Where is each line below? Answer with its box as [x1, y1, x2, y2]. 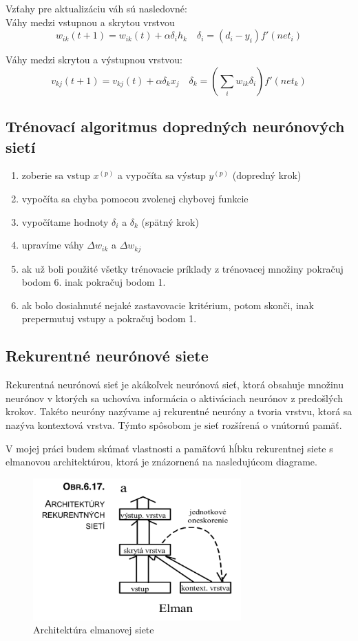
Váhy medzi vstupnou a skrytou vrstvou [6, 14, 175, 29]
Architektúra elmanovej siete [33, 622, 154, 637]
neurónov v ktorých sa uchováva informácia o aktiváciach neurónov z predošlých [6, 390, 343, 405]
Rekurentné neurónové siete [6, 345, 209, 366]
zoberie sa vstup [21, 168, 90, 182]
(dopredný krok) [232, 168, 302, 182]
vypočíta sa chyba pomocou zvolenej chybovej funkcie [21, 191, 249, 205]
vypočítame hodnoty [21, 214, 109, 229]
